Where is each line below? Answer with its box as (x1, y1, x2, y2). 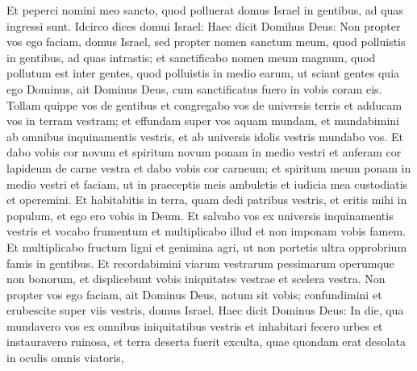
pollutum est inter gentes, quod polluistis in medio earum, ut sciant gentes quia (6, 65, 400, 81)
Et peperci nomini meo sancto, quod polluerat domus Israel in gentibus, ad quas (6, 2, 403, 18)
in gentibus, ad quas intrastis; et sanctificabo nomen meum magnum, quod (6, 48, 376, 65)
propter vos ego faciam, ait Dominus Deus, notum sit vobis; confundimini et (6, 286, 382, 302)
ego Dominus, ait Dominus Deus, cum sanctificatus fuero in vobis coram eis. (6, 80, 382, 97)
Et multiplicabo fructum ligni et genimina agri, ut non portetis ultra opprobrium (6, 238, 407, 255)
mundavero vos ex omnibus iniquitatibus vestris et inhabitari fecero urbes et (6, 317, 383, 334)
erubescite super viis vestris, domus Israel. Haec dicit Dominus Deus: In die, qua (6, 302, 404, 319)
